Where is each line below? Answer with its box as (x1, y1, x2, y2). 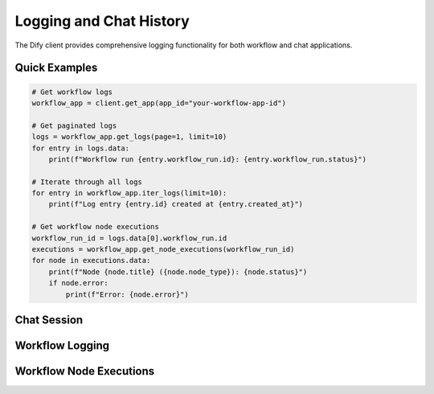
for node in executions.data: (31, 256, 151, 265)
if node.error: (48, 278, 108, 288)
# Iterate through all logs (31, 177, 142, 187)
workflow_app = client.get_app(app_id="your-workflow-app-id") (31, 98, 287, 108)
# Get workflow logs (31, 87, 113, 96)
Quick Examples (14, 61, 98, 75)
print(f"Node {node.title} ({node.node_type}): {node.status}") (48, 267, 308, 277)
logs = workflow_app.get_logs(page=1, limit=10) (31, 133, 227, 142)
